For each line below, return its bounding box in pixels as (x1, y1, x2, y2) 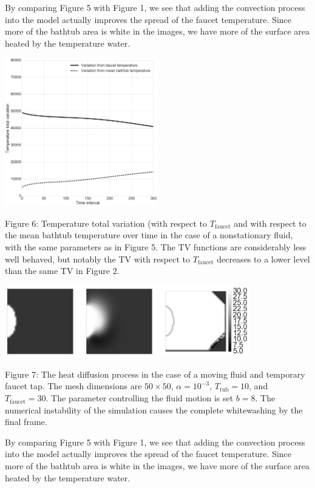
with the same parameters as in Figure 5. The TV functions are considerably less (5, 241, 307, 253)
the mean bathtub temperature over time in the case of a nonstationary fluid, (5, 229, 293, 241)
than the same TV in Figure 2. (5, 264, 120, 277)
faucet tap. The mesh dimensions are (5, 379, 142, 392)
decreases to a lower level (217, 252, 310, 265)
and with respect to (234, 216, 307, 229)
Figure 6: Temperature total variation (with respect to (5, 216, 207, 229)
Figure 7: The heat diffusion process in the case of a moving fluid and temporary (5, 367, 305, 380)
